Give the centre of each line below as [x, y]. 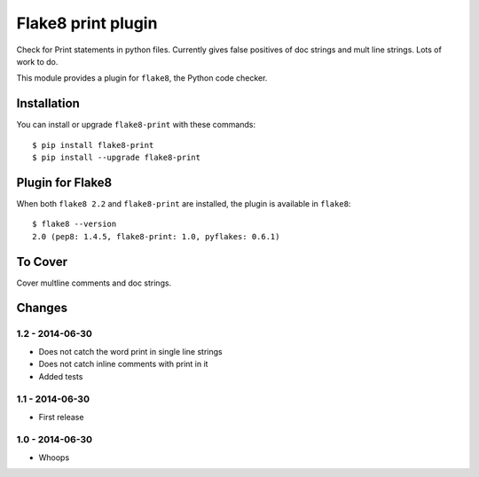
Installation [48, 103]
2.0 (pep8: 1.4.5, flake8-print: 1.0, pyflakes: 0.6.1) [156, 236]
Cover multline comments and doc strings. [94, 283]
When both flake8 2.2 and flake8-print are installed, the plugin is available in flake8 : [184, 203]
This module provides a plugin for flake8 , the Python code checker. [142, 78]
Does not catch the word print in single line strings [130, 351]
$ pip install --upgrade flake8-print [117, 158]
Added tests [61, 376]
